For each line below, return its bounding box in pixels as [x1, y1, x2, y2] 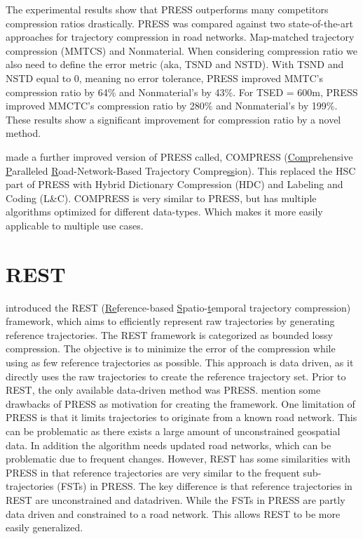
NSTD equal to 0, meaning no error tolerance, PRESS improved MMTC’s [6, 70, 323, 85]
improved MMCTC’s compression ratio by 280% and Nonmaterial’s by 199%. [6, 98, 338, 113]
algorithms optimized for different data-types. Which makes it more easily [6, 204, 323, 219]
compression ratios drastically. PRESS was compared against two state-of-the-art [6, 15, 353, 30]
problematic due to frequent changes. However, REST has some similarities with [6, 451, 351, 466]
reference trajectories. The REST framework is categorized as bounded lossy [6, 327, 333, 342]
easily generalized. [6, 520, 83, 535]
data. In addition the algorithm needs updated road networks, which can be [6, 437, 331, 452]
